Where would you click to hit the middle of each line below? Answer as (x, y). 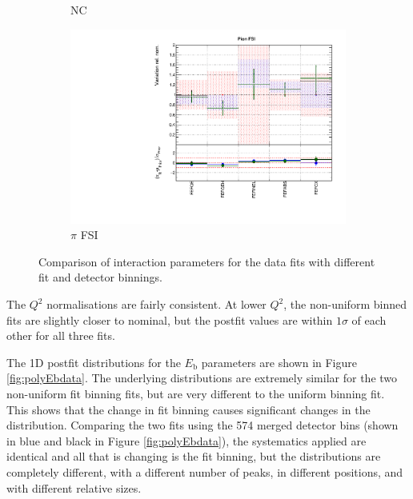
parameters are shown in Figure (279, 362)
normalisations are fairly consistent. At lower (156, 304)
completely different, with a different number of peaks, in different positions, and (205, 472)
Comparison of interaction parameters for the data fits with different (207, 261)
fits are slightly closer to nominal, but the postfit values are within (170, 319)
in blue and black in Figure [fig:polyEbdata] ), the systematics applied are (186, 440)
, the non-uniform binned (345, 304)
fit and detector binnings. (100, 277)
